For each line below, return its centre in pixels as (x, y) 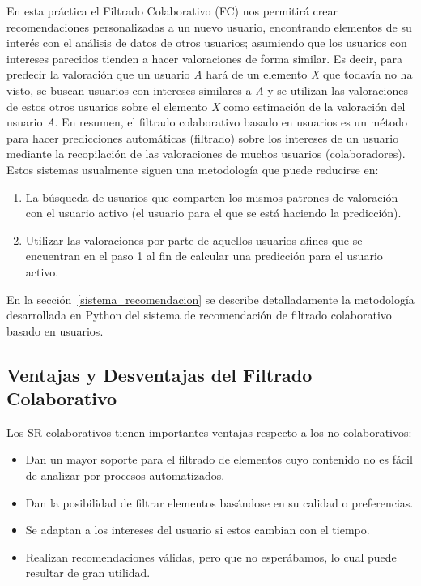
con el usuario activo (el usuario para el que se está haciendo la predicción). (213, 213)
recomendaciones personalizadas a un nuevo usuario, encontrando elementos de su (209, 26)
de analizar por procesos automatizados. (125, 475)
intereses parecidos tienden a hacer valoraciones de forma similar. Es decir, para (204, 58)
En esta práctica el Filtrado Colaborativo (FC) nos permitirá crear (172, 11)
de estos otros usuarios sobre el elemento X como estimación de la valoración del (206, 106)
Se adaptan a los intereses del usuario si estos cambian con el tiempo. (198, 530)
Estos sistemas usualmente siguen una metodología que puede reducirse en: (193, 169)
